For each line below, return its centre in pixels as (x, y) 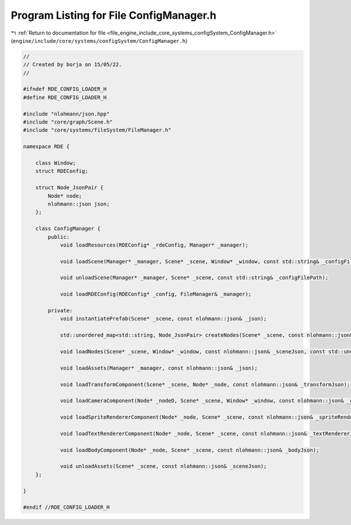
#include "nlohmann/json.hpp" (66, 114)
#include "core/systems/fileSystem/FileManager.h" (97, 130)
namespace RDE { (47, 147)
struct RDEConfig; (62, 171)
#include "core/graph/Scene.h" (68, 122)
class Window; (56, 163)
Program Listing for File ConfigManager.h (113, 15)
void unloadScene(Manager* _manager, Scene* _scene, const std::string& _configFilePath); (194, 278)
